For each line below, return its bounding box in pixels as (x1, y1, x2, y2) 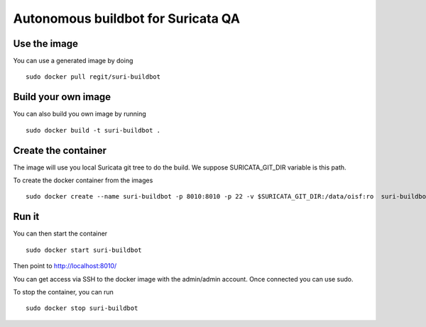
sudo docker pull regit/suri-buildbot (26, 73, 161, 81)
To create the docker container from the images (13, 176, 153, 184)
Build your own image (13, 91, 111, 103)
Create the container (13, 144, 106, 156)
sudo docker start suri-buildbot (26, 245, 142, 254)
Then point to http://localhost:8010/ (13, 262, 117, 270)
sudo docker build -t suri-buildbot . (26, 126, 161, 134)
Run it (13, 211, 40, 223)
